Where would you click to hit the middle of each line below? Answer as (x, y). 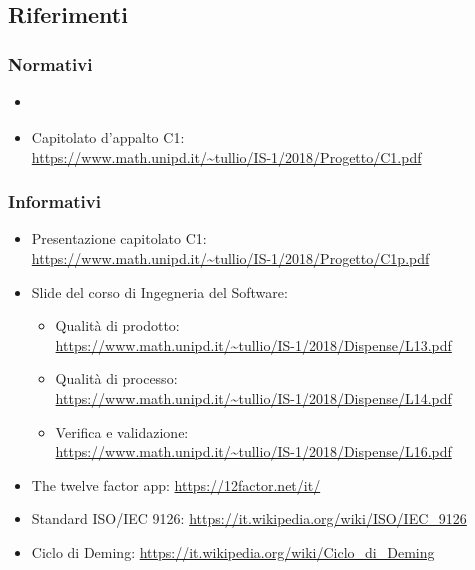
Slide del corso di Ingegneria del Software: (159, 291)
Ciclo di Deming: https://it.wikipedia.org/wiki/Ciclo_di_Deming (233, 551)
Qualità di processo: (116, 378)
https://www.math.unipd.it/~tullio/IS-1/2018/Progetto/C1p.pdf (230, 257)
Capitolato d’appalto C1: (108, 136)
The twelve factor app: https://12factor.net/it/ (176, 484)
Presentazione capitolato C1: (119, 238)
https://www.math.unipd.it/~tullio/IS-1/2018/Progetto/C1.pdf (226, 156)
